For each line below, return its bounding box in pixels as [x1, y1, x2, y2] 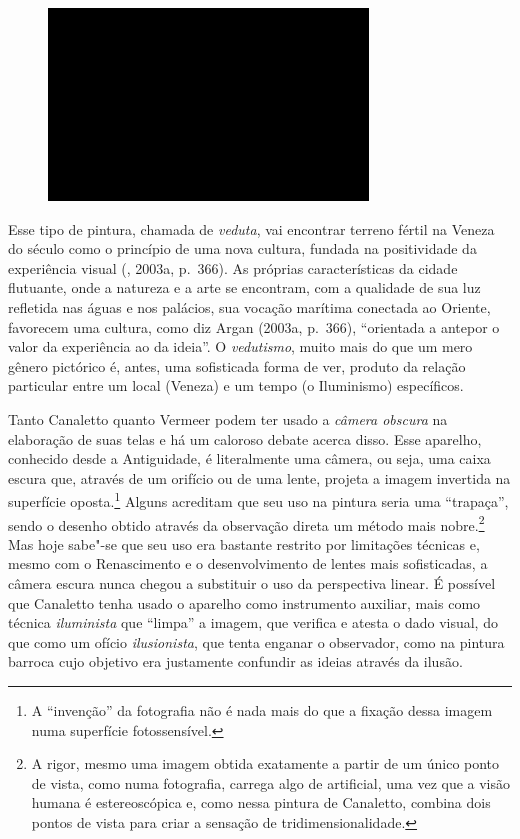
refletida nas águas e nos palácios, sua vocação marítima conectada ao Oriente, [8, 296, 491, 317]
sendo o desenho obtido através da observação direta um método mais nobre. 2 [8, 511, 485, 535]
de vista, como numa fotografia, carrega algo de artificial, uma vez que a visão [31, 772, 511, 793]
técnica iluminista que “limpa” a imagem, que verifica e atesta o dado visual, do [8, 612, 498, 633]
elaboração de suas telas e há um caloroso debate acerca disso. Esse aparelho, [8, 428, 482, 449]
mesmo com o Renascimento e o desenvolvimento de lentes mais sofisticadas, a [8, 553, 488, 574]
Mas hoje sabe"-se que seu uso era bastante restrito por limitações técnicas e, [8, 533, 480, 554]
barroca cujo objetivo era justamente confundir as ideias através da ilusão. [8, 651, 463, 672]
